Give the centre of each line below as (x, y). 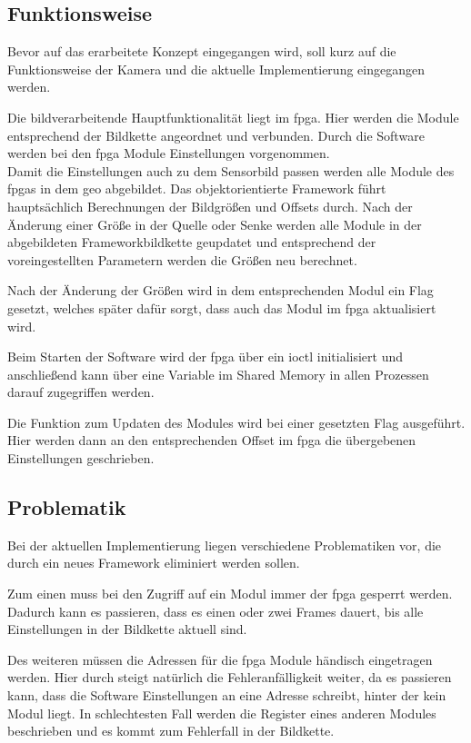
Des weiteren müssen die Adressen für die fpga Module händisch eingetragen (220, 659)
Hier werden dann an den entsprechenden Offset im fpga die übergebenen (212, 440)
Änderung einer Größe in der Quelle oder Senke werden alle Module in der (215, 224)
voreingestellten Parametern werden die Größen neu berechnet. (182, 259)
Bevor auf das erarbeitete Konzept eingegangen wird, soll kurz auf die (202, 51)
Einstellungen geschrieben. (81, 458)
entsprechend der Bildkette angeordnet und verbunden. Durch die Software (216, 135)
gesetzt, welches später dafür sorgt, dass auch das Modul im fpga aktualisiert (222, 307)
